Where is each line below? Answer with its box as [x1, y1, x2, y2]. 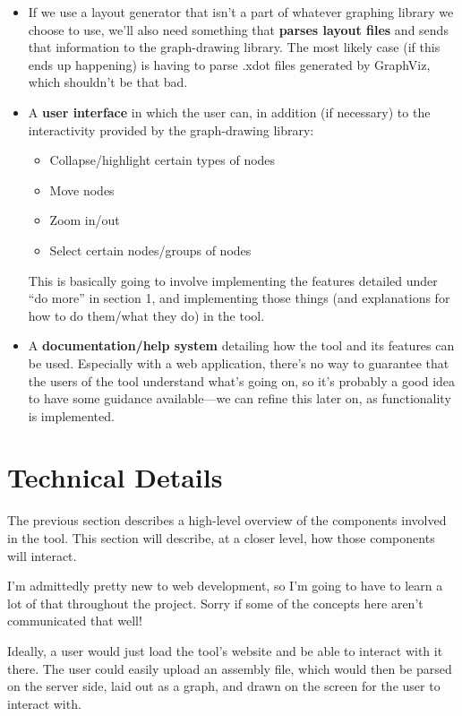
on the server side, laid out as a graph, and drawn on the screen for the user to [7, 677, 441, 695]
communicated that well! [7, 611, 142, 630]
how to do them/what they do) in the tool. [28, 306, 265, 324]
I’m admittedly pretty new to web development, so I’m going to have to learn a [7, 576, 443, 595]
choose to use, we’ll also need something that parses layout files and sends [28, 20, 449, 39]
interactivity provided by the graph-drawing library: [28, 120, 314, 139]
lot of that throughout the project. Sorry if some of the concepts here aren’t [7, 593, 423, 612]
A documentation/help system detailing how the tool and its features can [28, 336, 455, 355]
